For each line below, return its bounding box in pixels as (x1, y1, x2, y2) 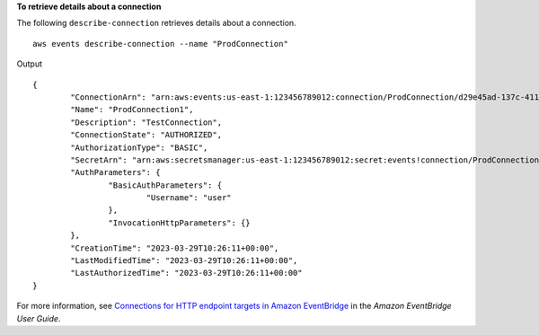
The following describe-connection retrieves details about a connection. (16, 18, 296, 29)
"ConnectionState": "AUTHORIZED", (70, 130, 223, 140)
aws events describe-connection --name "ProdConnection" (32, 39, 289, 48)
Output (16, 58, 42, 69)
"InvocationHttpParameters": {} (108, 217, 251, 228)
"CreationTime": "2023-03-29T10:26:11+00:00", (70, 242, 279, 253)
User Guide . (16, 313, 61, 323)
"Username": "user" (146, 193, 233, 203)
